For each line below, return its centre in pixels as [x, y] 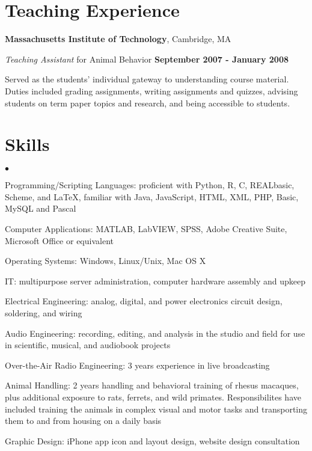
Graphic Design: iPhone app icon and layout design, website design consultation [152, 440]
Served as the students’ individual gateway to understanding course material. [147, 79]
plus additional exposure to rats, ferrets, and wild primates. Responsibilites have [153, 397]
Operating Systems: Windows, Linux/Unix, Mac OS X [106, 261]
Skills [27, 144]
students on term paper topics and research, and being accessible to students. [148, 103]
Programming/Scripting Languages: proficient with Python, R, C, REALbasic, [150, 185]
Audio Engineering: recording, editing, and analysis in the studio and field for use [155, 333]
